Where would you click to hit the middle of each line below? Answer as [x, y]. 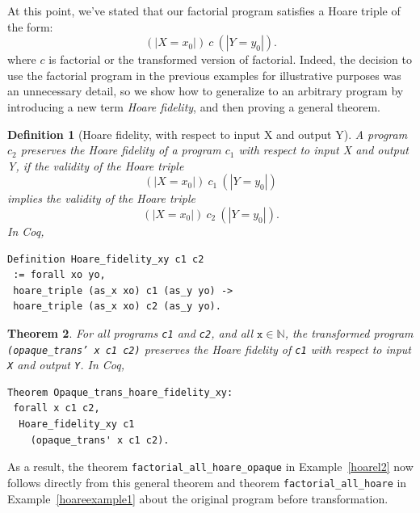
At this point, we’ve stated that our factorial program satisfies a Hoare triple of [204, 11]
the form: [30, 26]
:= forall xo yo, [59, 275]
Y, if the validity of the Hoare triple [96, 165]
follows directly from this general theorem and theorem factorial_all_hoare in [207, 482]
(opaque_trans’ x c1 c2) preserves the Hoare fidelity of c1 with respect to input [210, 349]
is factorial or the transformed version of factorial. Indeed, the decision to [230, 59]
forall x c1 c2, [57, 408]
